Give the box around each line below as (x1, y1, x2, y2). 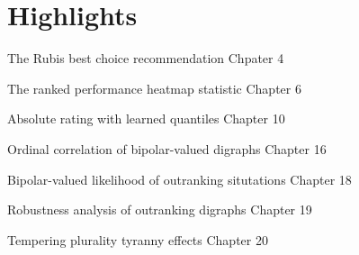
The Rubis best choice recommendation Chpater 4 (7, 49, 284, 68)
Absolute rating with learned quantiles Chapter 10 (7, 109, 285, 128)
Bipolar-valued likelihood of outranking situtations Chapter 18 (7, 169, 352, 188)
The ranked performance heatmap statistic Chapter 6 (7, 78, 301, 97)
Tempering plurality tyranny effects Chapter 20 (7, 230, 268, 249)
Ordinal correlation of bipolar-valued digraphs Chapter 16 (7, 139, 327, 158)
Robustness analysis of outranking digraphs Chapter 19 (7, 200, 312, 219)
